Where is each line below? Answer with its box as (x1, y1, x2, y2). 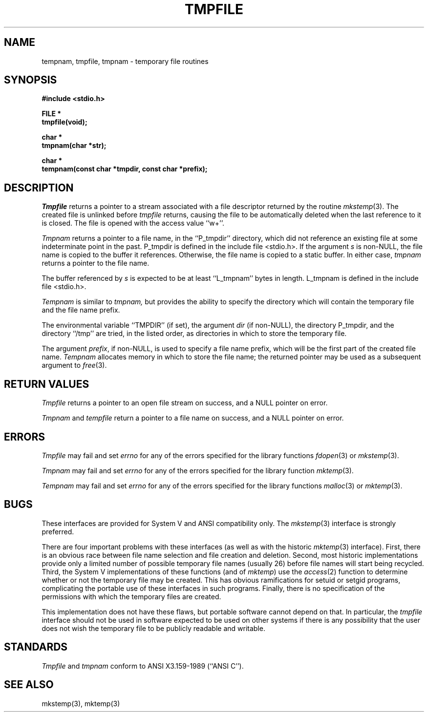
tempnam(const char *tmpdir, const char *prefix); (42, 165, 208, 173)
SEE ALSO (4, 678, 54, 691)
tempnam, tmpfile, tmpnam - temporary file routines (42, 57, 209, 65)
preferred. (42, 527, 74, 536)
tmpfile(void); (42, 118, 87, 126)
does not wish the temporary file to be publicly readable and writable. (42, 624, 265, 632)
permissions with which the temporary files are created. (42, 592, 221, 601)
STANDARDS (4, 641, 68, 653)
